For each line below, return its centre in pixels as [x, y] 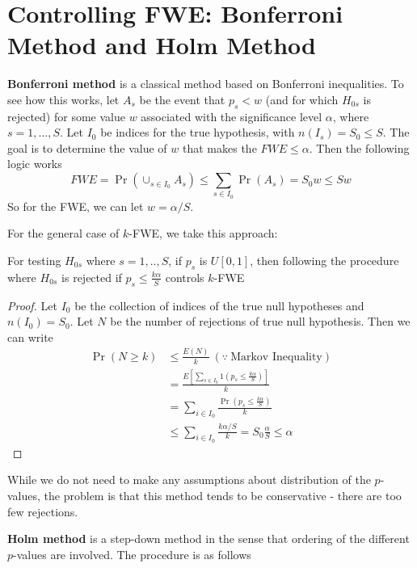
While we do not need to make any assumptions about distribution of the [189, 480]
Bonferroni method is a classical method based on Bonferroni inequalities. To [206, 84]
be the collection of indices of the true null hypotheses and [219, 305]
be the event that [182, 99]
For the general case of [63, 233]
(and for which [302, 99]
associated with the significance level [232, 116]
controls [185, 277]
